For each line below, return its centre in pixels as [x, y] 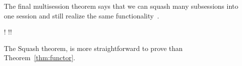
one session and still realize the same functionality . [82, 15]
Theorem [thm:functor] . [40, 58]
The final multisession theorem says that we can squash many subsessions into [121, 6]
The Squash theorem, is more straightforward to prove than [93, 48]
